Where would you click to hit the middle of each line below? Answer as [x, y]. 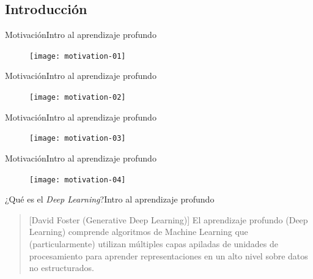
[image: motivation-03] [78, 139]
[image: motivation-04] [78, 180]
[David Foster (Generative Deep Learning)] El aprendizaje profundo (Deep [168, 219]
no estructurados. [61, 268]
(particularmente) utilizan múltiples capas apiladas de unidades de [153, 243]
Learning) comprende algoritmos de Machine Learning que [138, 232]
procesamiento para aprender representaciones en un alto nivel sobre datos [168, 255]
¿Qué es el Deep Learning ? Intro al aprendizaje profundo [110, 199]
